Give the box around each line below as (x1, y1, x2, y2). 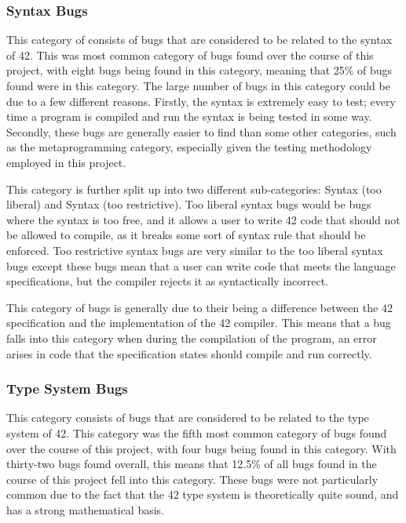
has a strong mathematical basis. (6, 501, 164, 518)
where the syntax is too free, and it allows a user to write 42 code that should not (6, 211, 401, 227)
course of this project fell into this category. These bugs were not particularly (6, 470, 379, 487)
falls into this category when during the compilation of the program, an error (6, 329, 377, 346)
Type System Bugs (6, 379, 128, 398)
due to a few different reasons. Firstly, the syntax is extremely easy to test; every (6, 93, 396, 109)
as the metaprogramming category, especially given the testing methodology (6, 139, 372, 155)
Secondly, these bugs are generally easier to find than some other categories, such (6, 123, 397, 140)
